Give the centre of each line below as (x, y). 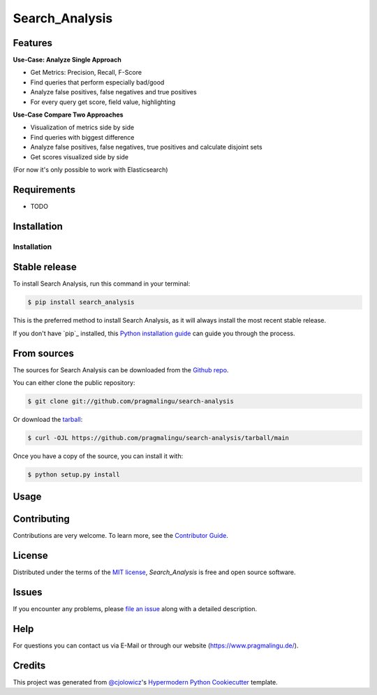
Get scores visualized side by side (80, 156)
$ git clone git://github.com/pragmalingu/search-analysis (131, 401)
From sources (44, 353)
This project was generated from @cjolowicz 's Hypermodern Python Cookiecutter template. (146, 682)
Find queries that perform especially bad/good (97, 82)
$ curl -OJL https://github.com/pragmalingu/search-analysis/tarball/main (158, 438)
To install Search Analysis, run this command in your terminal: (102, 284)
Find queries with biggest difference (82, 137)
